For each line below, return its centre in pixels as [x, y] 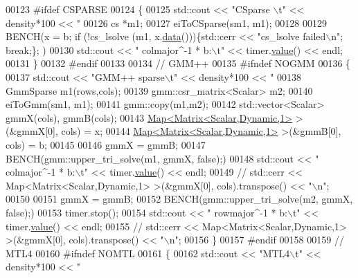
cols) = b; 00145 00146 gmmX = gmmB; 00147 [106, 144]
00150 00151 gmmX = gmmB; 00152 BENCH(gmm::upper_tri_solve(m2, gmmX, [179, 199]
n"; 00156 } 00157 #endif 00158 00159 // [257, 240]
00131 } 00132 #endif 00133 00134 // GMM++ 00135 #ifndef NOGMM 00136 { [178, 63]
